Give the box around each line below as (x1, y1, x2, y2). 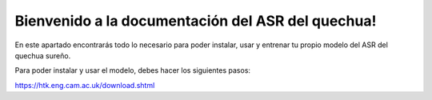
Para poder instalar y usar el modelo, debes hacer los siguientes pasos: (14, 66, 251, 75)
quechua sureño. (14, 50, 71, 60)
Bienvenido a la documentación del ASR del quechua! (14, 12, 377, 30)
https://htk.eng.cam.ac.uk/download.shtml (14, 80, 155, 90)
